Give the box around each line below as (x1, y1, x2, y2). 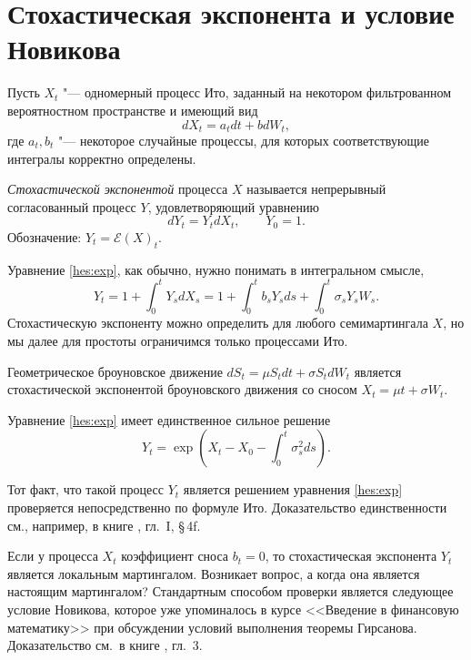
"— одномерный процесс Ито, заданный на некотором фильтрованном (63, 83, 451, 102)
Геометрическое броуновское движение (7, 361, 223, 381)
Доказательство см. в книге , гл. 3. (7, 635, 203, 655)
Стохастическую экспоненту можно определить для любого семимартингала (7, 313, 428, 332)
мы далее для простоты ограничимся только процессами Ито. (7, 331, 348, 350)
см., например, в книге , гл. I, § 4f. (7, 515, 201, 534)
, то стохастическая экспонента (265, 546, 437, 565)
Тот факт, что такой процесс (7, 480, 165, 499)
